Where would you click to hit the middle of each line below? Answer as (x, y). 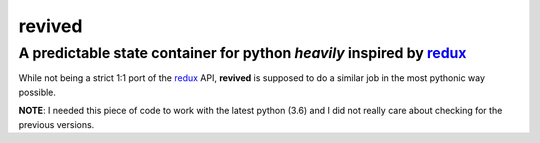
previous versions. (56, 124)
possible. (37, 92)
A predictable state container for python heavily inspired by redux (242, 53)
